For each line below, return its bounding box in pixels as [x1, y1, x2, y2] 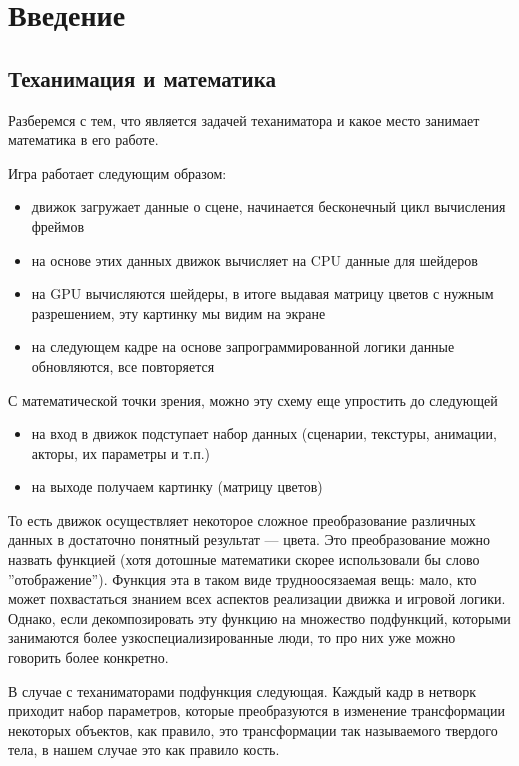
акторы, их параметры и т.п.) [31, 442, 211, 463]
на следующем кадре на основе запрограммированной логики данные [31, 336, 455, 357]
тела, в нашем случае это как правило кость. [8, 739, 280, 760]
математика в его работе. [8, 129, 159, 150]
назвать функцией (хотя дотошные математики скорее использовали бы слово [8, 549, 480, 570]
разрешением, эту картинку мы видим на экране [31, 302, 326, 323]
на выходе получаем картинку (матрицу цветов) [31, 476, 323, 497]
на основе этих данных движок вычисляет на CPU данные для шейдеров [31, 249, 478, 270]
